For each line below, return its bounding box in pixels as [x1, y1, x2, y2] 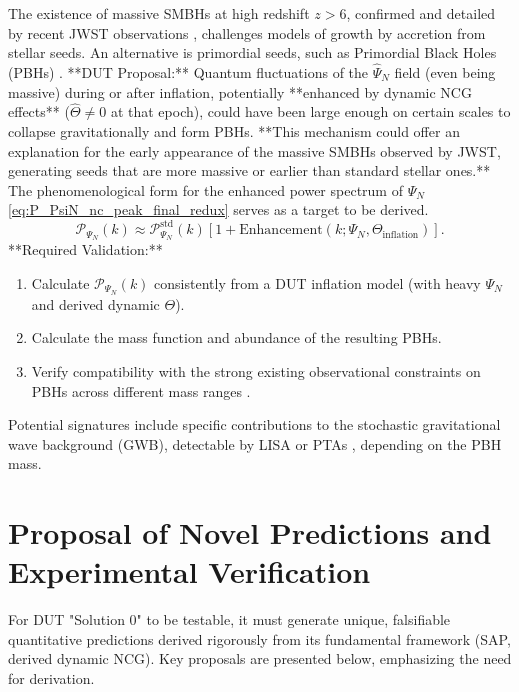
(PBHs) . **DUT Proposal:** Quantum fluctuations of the [8, 62, 369, 82]
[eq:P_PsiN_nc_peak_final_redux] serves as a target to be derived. [8, 199, 429, 220]
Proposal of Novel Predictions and [8, 512, 492, 553]
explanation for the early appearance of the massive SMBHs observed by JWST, [8, 140, 501, 161]
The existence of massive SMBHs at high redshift [8, 3, 310, 23]
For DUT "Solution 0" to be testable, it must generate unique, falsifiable [8, 609, 451, 630]
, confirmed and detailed [346, 3, 496, 23]
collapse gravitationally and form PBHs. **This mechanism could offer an [8, 121, 460, 141]
